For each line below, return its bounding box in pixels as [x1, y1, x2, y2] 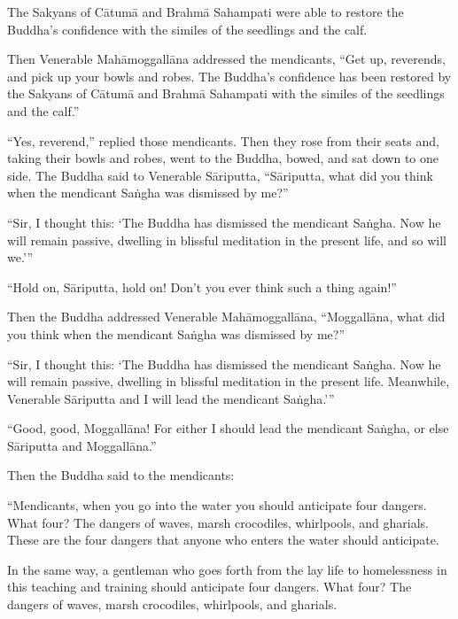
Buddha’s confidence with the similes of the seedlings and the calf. [7, 19, 368, 38]
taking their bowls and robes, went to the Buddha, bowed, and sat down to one [7, 149, 439, 167]
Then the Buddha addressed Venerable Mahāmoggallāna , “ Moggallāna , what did [7, 307, 446, 326]
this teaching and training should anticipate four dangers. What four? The [7, 577, 412, 596]
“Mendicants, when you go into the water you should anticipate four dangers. [7, 496, 427, 515]
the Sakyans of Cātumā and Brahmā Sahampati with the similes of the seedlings [7, 84, 445, 103]
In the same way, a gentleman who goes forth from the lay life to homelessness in [7, 560, 447, 578]
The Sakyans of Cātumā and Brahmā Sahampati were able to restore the [7, 3, 404, 20]
